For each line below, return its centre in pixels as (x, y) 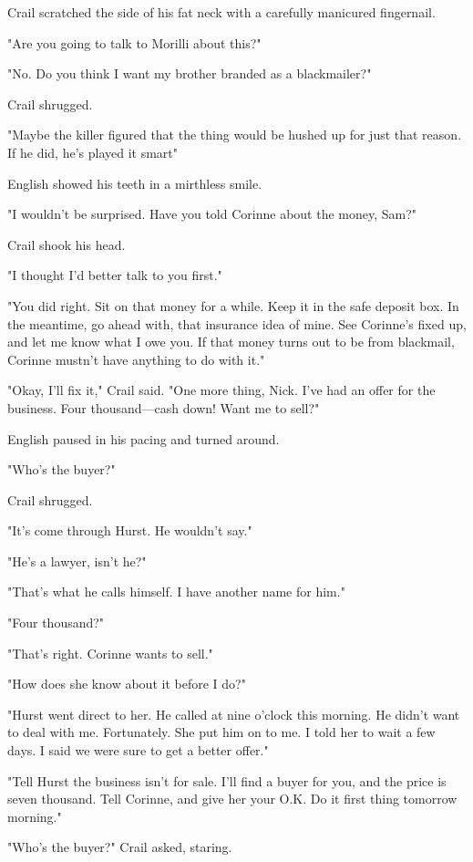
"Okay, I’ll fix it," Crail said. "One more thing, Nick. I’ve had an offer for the (221, 390)
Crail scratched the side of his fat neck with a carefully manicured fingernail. (221, 12)
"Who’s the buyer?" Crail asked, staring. (120, 847)
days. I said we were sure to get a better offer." (138, 750)
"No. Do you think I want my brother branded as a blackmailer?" (190, 73)
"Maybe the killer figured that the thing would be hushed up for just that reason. (235, 135)
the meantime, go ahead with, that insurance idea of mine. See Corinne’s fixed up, (237, 323)
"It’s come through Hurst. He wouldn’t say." (130, 530)
